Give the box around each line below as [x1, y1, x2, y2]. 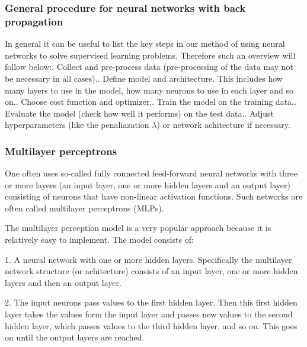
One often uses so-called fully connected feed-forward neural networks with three [5, 167, 298, 179]
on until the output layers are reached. [5, 331, 145, 343]
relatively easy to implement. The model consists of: [5, 233, 194, 246]
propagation [5, 14, 63, 28]
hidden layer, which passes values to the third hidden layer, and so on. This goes [5, 319, 298, 332]
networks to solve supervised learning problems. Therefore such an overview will [5, 49, 296, 61]
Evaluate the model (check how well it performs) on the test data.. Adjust [5, 107, 274, 119]
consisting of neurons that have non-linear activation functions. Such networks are [5, 190, 303, 203]
